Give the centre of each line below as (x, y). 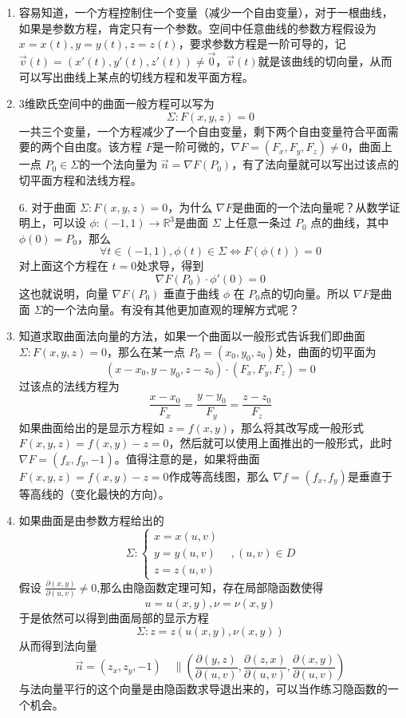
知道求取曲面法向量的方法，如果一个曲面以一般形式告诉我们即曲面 (192, 336)
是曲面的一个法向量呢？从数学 (311, 206)
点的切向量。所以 (305, 293)
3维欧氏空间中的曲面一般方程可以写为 (116, 103)
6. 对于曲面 (47, 206)
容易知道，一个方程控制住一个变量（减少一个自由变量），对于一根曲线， (206, 12)
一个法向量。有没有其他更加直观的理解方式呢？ (177, 309)
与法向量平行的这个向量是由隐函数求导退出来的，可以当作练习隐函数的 (203, 689)
